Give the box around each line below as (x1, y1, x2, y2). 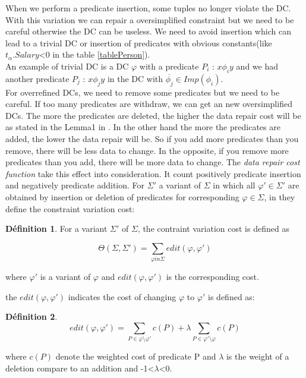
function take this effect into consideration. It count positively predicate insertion (5, 167, 301, 179)
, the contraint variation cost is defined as (137, 222, 289, 235)
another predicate (5, 72, 70, 84)
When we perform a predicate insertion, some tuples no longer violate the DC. (5, 2, 291, 14)
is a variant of (40, 270, 91, 283)
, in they (264, 190, 295, 203)
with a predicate (139, 59, 199, 72)
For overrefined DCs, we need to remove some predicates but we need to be (5, 86, 280, 98)
